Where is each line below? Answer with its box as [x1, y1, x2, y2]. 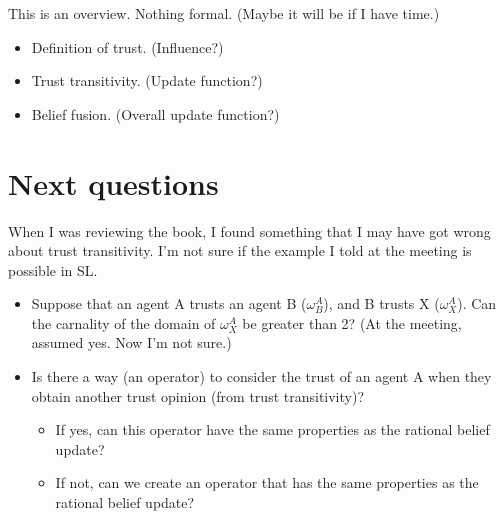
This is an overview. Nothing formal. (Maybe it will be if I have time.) [8, 3, 440, 23]
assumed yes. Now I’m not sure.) [31, 332, 232, 353]
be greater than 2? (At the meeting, [242, 312, 462, 333]
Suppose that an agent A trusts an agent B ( [31, 293, 307, 314]
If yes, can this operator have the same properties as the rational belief [55, 419, 490, 440]
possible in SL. [8, 259, 98, 280]
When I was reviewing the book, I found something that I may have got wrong [8, 220, 491, 241]
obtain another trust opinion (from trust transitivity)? [31, 385, 365, 406]
